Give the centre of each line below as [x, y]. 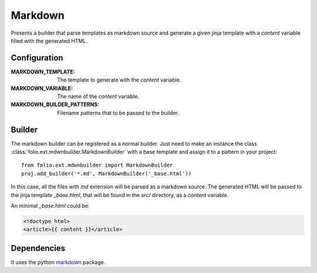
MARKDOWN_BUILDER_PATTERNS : [55, 105]
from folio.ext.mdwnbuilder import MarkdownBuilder [97, 165]
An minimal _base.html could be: [50, 206]
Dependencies [38, 248]
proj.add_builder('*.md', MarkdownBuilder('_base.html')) [107, 173]
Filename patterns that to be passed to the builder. [118, 113]
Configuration [37, 58]
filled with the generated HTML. [49, 41]
